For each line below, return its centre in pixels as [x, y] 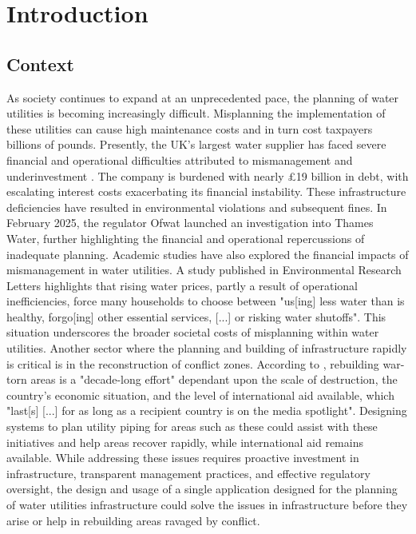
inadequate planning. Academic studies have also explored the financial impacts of [208, 254]
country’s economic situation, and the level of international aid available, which [200, 395]
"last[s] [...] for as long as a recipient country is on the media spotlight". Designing [207, 410]
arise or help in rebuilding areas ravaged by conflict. [133, 520]
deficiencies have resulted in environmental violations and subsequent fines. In [197, 207]
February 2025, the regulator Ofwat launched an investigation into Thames [190, 223]
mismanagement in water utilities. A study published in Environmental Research [204, 270]
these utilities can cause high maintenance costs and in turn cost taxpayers [190, 128]
